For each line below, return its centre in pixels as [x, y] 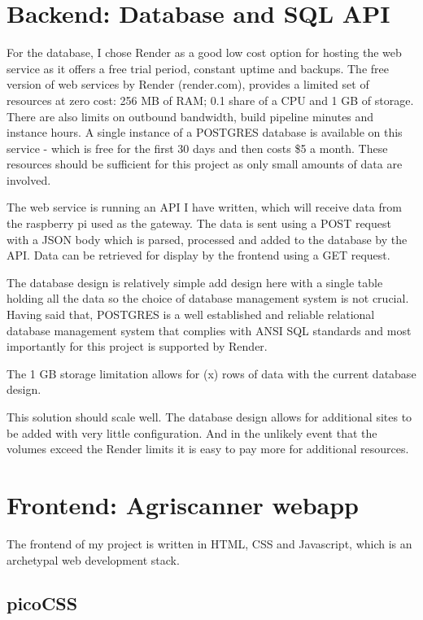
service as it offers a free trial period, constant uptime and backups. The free [198, 68]
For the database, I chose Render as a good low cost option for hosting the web [204, 52]
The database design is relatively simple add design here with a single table [195, 282]
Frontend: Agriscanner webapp [183, 504]
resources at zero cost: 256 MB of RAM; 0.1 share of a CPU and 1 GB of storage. [210, 100]
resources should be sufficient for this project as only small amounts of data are [205, 164]
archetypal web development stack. [93, 559]
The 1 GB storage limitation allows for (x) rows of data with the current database [211, 373]
